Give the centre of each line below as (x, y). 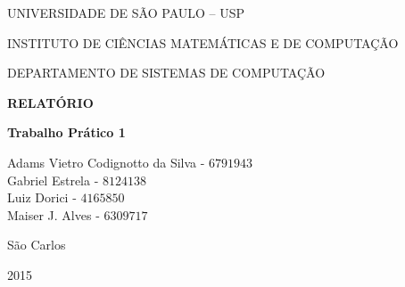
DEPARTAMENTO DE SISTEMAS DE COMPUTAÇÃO (166, 73)
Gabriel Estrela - (53, 180)
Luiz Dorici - (42, 197)
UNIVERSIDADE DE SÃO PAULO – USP (126, 12)
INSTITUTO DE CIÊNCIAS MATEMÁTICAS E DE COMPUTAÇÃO (203, 42)
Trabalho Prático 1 (66, 132)
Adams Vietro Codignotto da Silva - (106, 162)
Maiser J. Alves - (54, 214)
